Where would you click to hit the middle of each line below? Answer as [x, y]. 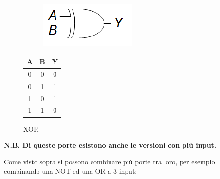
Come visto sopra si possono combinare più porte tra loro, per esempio [110, 161]
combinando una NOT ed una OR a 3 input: [71, 171]
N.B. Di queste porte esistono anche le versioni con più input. [110, 145]
